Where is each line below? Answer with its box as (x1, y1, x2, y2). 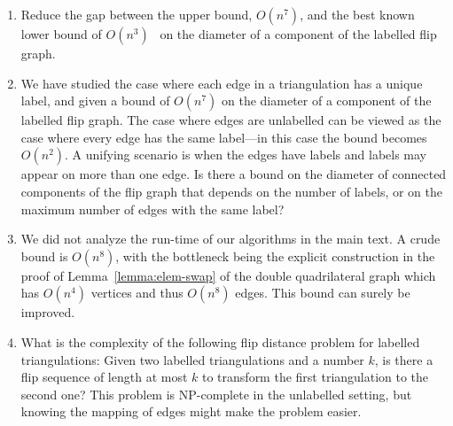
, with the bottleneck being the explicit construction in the (115, 246, 435, 265)
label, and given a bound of (20, 91, 170, 110)
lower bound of (20, 25, 102, 43)
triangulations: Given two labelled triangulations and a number (20, 350, 364, 368)
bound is (20, 246, 68, 265)
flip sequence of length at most (20, 368, 188, 386)
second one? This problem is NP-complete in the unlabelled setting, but (20, 384, 412, 403)
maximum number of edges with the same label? (20, 199, 285, 218)
